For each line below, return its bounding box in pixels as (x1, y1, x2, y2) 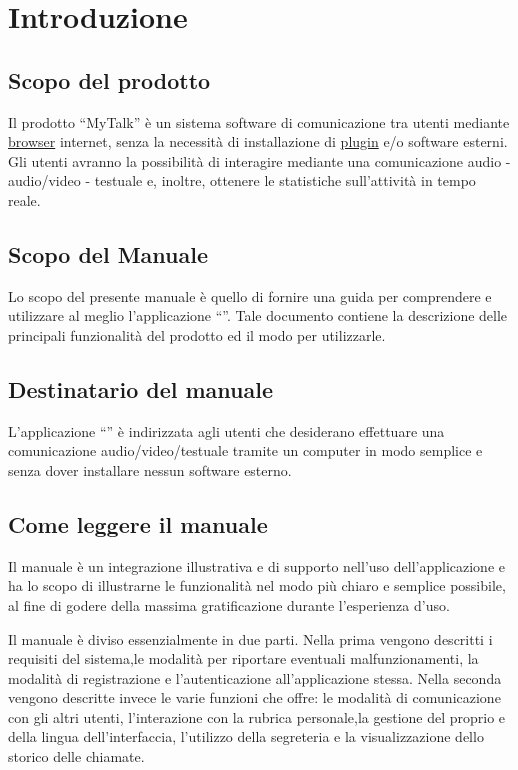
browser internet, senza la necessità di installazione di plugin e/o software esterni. (8, 131, 508, 152)
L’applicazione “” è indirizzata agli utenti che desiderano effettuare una (8, 420, 445, 441)
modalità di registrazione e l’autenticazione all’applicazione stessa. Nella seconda (8, 667, 502, 688)
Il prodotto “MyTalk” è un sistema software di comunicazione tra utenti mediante (8, 111, 510, 132)
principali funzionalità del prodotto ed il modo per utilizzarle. (8, 324, 386, 345)
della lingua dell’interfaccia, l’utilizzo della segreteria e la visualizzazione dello (8, 726, 484, 747)
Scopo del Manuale (8, 238, 209, 269)
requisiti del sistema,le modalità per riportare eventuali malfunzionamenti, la (8, 648, 479, 669)
